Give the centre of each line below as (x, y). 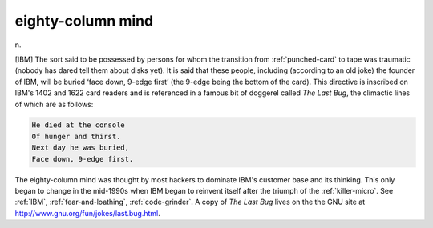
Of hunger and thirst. (76, 136)
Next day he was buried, (81, 148)
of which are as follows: (54, 104)
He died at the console (79, 125)
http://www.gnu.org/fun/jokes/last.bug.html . (87, 213)
